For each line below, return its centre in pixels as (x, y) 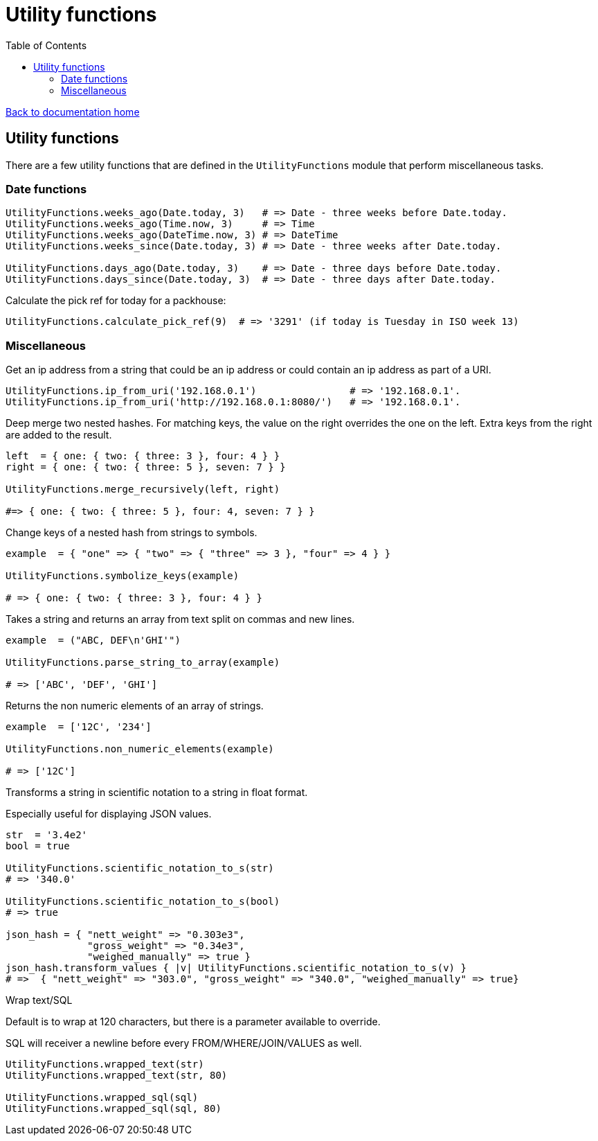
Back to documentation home (73, 112)
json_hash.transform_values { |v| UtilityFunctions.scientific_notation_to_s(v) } (236, 968)
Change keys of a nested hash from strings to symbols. (132, 533)
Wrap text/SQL (39, 1000)
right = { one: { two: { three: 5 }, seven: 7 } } (146, 467)
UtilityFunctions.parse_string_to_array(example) (143, 663)
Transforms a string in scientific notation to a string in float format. (157, 793)
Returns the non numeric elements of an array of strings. (135, 706)
